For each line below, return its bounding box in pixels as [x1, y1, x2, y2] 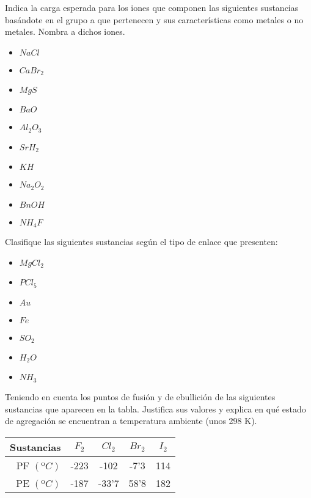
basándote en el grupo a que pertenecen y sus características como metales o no [5, 13, 304, 26]
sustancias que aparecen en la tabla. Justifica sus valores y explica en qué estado [5, 402, 306, 415]
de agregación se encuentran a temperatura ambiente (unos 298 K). [5, 414, 257, 427]
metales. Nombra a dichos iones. [5, 25, 125, 38]
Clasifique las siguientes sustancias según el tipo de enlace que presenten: [5, 235, 278, 248]
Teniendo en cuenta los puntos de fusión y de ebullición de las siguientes [5, 390, 276, 403]
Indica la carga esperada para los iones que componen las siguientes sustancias [5, 1, 299, 13]
